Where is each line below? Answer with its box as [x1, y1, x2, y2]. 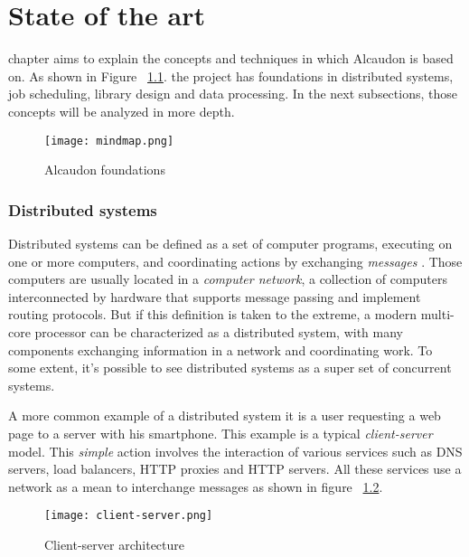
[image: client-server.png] [44, 509, 213, 523]
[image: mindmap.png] [44, 134, 174, 147]
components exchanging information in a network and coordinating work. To [8, 340, 433, 359]
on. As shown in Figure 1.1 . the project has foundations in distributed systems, [8, 66, 454, 85]
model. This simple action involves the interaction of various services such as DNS [8, 441, 463, 460]
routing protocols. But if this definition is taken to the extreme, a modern [8, 305, 417, 324]
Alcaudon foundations [44, 160, 165, 179]
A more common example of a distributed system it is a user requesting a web [8, 406, 441, 425]
